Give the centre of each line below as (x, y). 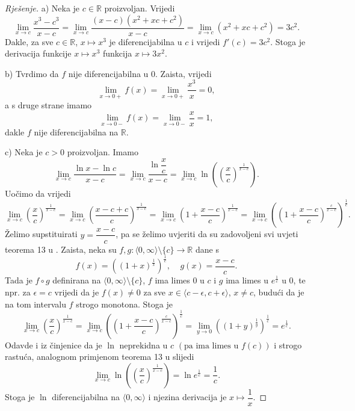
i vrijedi (205, 41)
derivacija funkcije (38, 53)
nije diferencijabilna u (108, 73)
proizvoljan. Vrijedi (140, 8)
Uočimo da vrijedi (38, 193)
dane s (207, 249)
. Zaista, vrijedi (184, 73)
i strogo (288, 345)
